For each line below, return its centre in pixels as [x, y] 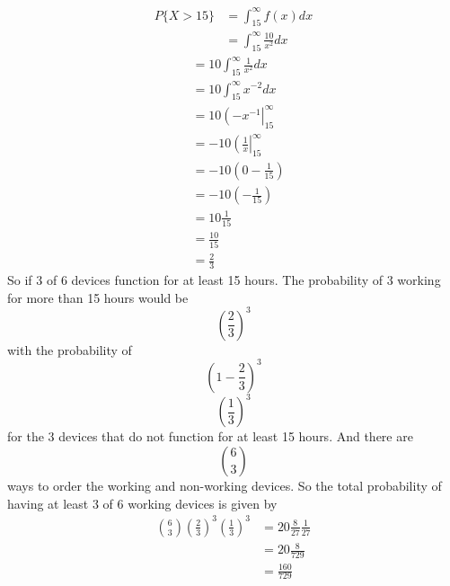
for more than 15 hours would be [98, 297]
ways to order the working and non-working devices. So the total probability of [225, 485]
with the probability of [70, 349]
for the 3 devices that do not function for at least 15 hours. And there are [210, 436]
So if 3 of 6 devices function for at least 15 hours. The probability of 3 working [224, 280]
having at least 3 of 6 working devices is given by [142, 503]
